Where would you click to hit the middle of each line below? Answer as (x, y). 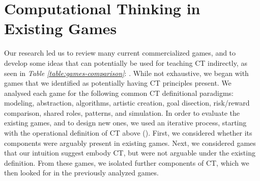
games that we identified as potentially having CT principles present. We (118, 83)
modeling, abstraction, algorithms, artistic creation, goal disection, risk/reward (127, 103)
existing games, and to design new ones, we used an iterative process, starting (125, 123)
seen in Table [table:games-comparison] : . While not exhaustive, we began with (126, 73)
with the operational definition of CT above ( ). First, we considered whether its (128, 133)
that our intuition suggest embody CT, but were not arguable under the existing (130, 153)
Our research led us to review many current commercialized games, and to (120, 53)
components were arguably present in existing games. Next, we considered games (130, 143)
